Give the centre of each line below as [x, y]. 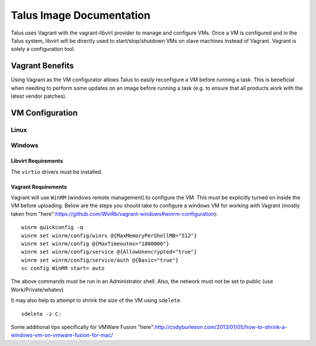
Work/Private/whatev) [37, 289]
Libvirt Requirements [37, 161]
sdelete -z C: [41, 314]
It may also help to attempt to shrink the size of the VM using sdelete [96, 300]
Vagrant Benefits [42, 66]
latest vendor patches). [39, 96]
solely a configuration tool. [43, 49]
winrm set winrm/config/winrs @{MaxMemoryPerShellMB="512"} [109, 235]
